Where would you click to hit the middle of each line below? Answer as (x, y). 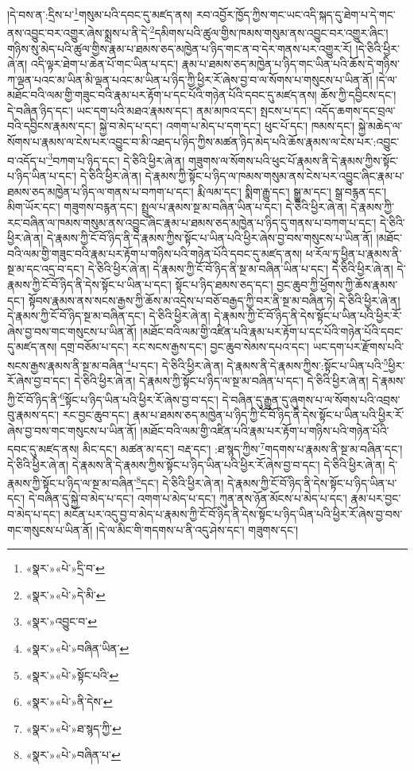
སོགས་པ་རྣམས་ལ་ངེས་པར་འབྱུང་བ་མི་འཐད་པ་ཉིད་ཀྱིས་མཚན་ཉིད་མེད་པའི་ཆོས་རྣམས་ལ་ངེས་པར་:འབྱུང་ (203, 142)
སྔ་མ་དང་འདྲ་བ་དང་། (46, 269)
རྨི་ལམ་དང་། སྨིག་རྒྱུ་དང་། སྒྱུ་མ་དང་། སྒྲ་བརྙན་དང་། (292, 191)
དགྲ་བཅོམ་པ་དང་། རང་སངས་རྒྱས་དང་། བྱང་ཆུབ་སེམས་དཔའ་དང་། (185, 347)
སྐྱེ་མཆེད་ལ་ (380, 126)
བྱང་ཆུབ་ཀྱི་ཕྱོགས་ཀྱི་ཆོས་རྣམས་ (337, 285)
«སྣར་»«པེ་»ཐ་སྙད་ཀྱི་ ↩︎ (74, 728)
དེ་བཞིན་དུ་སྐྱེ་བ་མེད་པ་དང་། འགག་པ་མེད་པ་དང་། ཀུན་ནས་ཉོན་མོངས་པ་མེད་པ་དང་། (188, 498)
